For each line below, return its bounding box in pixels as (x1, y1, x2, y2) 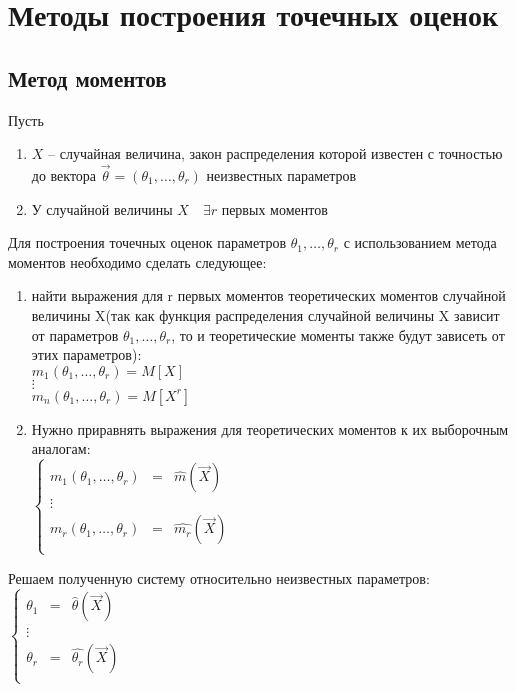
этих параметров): (31, 344, 142, 365)
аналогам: (31, 438, 91, 459)
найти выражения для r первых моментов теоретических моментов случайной (31, 285, 506, 306)
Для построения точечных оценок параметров (8, 232, 287, 253)
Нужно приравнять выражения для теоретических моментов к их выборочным (31, 418, 509, 439)
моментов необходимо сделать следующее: (8, 251, 267, 272)
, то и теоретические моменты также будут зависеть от (171, 324, 505, 345)
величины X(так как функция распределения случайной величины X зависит (31, 304, 500, 325)
